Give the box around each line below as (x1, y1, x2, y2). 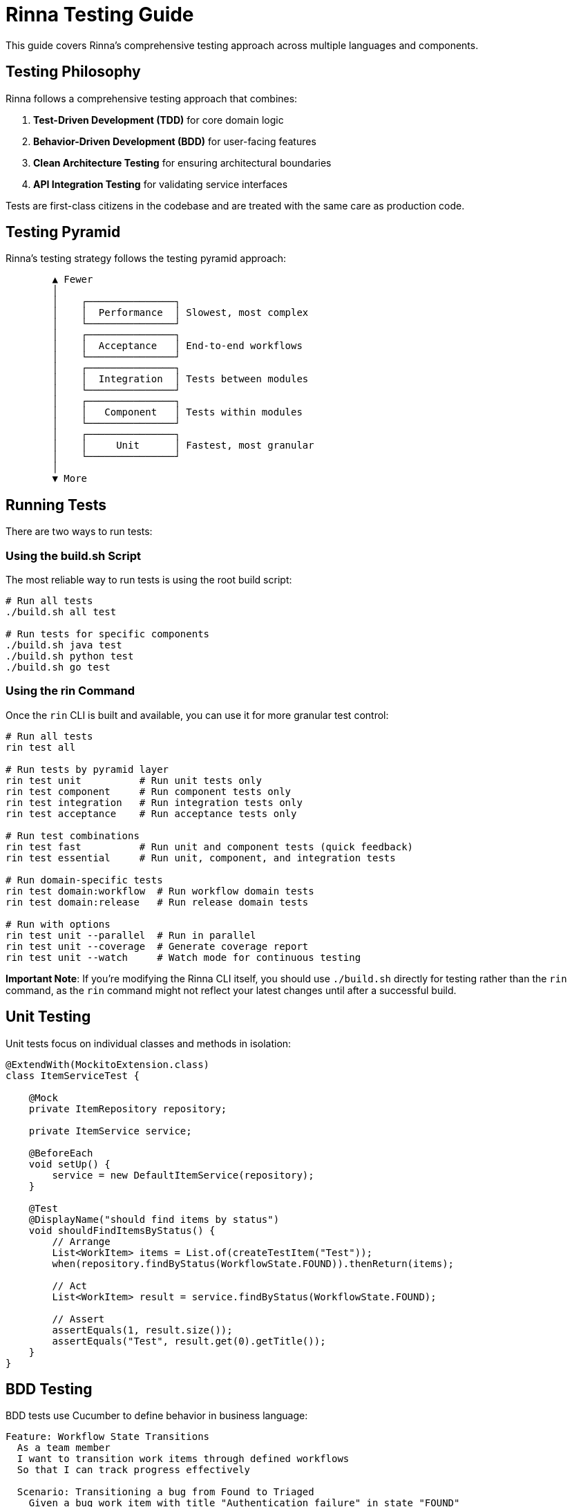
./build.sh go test (6, 662, 111, 673)
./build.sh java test (6, 639, 122, 651)
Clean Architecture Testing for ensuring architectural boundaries (33, 156, 332, 169)
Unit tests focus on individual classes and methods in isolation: (6, 1037, 292, 1049)
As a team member (17, 1442, 111, 1454)
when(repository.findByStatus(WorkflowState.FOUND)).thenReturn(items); (52, 1257, 455, 1269)
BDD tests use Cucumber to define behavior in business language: (6, 1410, 308, 1422)
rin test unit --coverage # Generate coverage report (6, 940, 309, 952)
